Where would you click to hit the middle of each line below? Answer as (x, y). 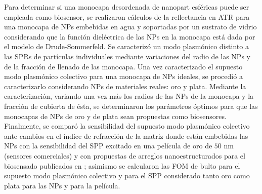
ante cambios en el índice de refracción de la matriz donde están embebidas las (126, 135)
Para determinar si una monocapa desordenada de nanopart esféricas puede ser (127, 7)
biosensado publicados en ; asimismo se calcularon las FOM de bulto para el (122, 165)
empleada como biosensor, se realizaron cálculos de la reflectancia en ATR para (127, 16)
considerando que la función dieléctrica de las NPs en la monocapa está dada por (130, 36)
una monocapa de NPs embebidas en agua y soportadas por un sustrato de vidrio (130, 27)
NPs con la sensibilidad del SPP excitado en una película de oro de (108, 146)
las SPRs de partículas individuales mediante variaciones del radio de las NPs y (127, 56)
